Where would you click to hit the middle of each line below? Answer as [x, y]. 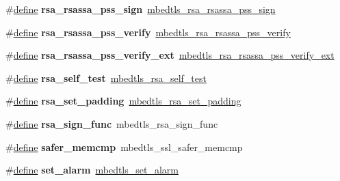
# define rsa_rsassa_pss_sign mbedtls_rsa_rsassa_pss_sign [141, 9]
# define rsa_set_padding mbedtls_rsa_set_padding [123, 101]
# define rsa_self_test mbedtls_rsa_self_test [106, 78]
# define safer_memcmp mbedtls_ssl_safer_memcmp [124, 147]
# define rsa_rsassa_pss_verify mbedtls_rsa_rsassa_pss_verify [148, 32]
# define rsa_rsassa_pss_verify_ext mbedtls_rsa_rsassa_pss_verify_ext [170, 55]
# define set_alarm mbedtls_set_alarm [92, 170]
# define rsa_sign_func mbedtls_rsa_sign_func [112, 123]
